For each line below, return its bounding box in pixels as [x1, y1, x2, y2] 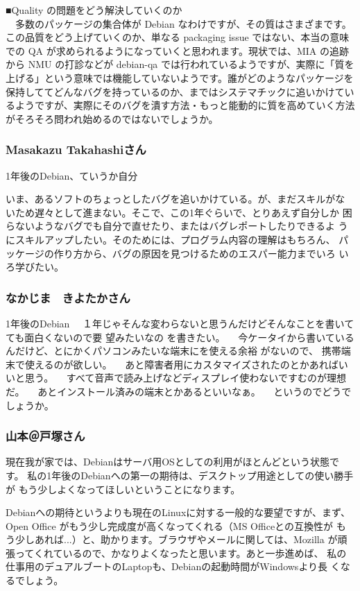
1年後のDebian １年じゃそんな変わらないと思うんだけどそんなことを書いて [6, 316, 354, 330]
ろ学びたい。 [6, 259, 64, 274]
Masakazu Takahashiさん [6, 141, 146, 158]
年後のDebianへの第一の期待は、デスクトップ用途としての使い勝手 [51, 468, 354, 482]
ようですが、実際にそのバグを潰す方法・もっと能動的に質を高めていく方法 [15, 98, 355, 112]
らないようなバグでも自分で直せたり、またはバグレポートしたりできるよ [6, 219, 335, 233]
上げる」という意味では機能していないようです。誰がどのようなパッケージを [6, 70, 354, 85]
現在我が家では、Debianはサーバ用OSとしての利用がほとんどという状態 [6, 454, 330, 469]
